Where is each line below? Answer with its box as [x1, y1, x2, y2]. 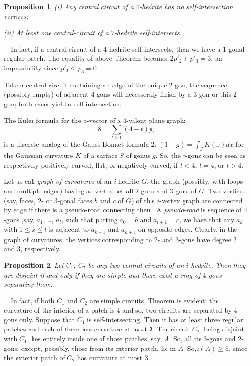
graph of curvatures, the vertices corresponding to [4, 234, 152, 244]
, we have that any [179, 214, 234, 224]
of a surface [83, 150, 117, 160]
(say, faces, [4, 195, 36, 205]
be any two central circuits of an [88, 260, 184, 270]
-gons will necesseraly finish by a [94, 89, 191, 99]
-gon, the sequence [172, 79, 227, 89]
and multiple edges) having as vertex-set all [4, 186, 134, 196]
